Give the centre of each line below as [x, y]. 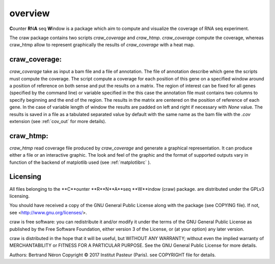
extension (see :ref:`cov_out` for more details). [58, 121]
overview [30, 13]
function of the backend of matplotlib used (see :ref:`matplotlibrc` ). [80, 162]
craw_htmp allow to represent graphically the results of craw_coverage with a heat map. [102, 45]
